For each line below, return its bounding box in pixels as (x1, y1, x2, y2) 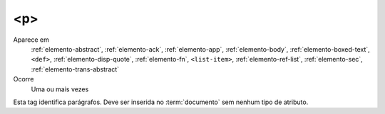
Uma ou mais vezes (31, 85, 89, 93)
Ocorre (13, 75, 34, 84)
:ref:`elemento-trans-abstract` (31, 64, 120, 74)
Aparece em (13, 35, 49, 44)
